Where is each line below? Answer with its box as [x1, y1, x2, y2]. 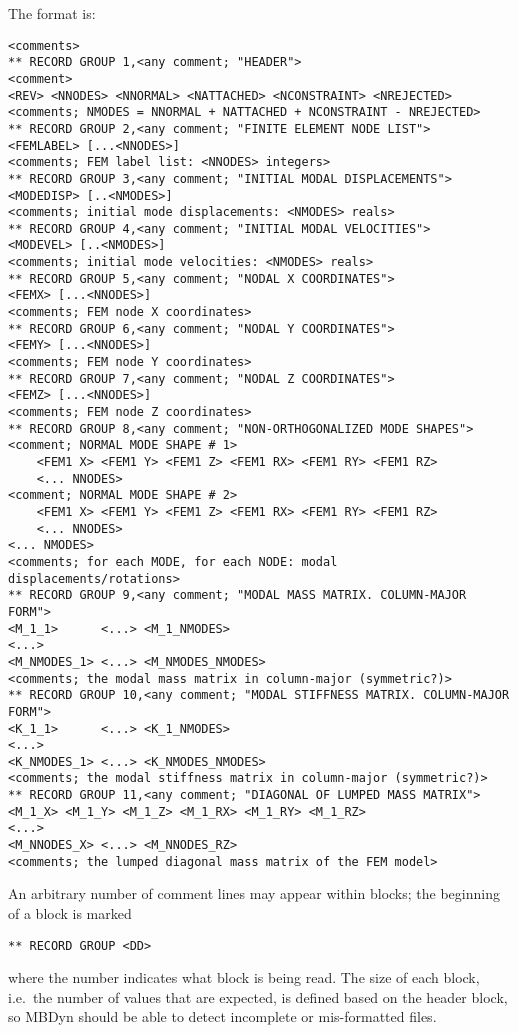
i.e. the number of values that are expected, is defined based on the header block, [8, 986, 508, 1007]
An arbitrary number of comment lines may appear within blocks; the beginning [8, 883, 500, 904]
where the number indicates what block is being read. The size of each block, [8, 967, 480, 988]
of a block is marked [8, 903, 132, 923]
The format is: [8, 3, 96, 23]
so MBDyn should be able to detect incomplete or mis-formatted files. [8, 1006, 437, 1027]
